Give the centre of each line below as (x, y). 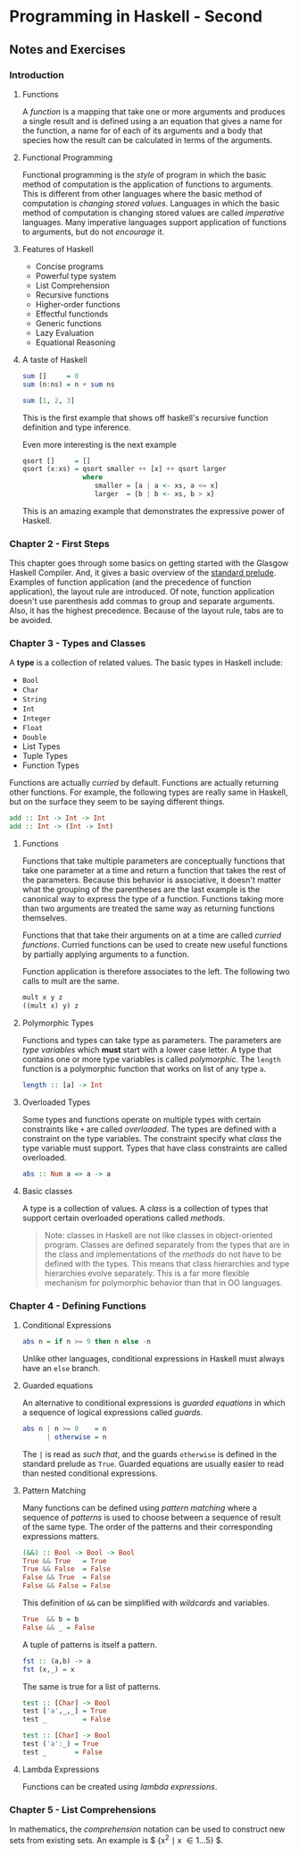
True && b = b (50, 1620)
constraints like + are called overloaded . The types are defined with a (149, 1129)
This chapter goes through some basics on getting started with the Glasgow (149, 563)
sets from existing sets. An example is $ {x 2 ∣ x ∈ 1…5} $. (116, 1839)
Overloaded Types (56, 1102)
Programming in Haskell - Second (136, 17)
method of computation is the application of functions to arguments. (148, 184)
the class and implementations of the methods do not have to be (163, 1254)
